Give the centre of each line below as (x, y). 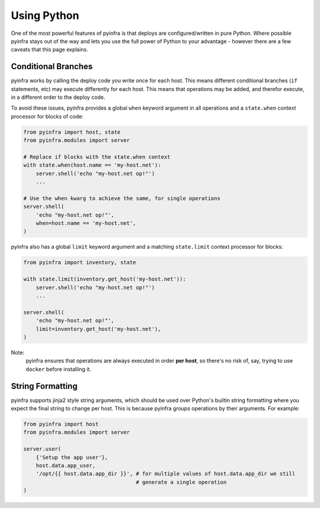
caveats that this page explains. (49, 50)
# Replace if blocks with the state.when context (97, 157)
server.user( (42, 449)
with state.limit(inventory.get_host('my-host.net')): (105, 279)
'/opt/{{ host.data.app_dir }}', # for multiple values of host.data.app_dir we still (166, 474)
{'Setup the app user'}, (72, 457)
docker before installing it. (59, 369)
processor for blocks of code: (47, 116)
